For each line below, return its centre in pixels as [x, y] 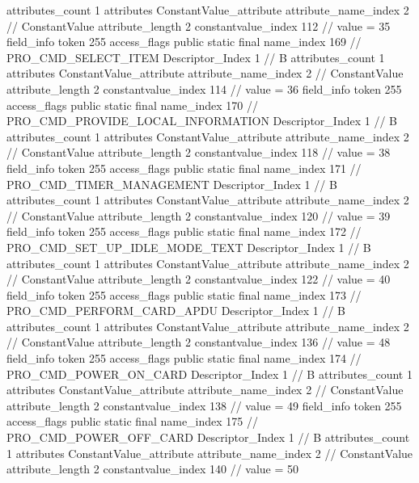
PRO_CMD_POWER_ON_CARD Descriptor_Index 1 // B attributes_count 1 [209, 374]
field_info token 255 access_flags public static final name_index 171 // [184, 168]
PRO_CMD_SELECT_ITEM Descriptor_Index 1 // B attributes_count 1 [196, 57]
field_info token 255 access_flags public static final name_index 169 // [184, 42]
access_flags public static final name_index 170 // [133, 105]
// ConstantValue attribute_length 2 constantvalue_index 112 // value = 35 [199, 25]
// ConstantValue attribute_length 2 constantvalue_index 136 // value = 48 [199, 342]
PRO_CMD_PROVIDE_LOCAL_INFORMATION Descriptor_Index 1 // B [202, 121]
